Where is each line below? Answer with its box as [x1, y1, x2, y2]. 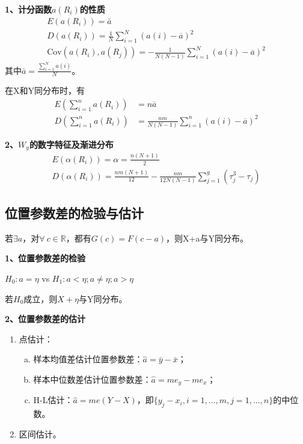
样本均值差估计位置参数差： [33, 353, 143, 365]
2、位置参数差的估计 [5, 312, 86, 325]
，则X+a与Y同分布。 [166, 231, 248, 244]
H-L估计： [33, 394, 73, 406]
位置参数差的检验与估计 [5, 203, 144, 222]
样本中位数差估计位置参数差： [33, 373, 151, 385]
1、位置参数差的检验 [5, 252, 86, 264]
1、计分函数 [5, 3, 52, 15]
